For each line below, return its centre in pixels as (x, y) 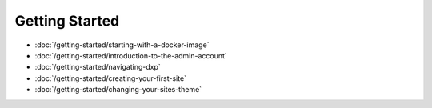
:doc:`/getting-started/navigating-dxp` (98, 67)
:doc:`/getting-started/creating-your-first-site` (111, 78)
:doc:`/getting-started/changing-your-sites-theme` (118, 90)
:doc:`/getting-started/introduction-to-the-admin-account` (131, 55)
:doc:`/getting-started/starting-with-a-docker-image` (122, 45)
